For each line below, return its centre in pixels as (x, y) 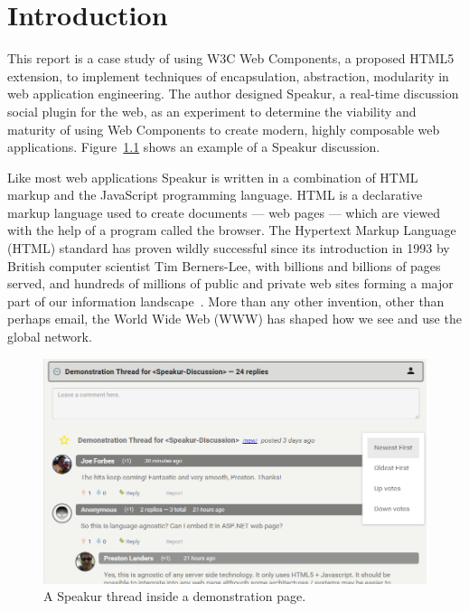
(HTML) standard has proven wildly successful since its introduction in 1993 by (229, 248)
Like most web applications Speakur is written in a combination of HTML (213, 177)
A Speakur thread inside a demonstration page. (175, 596)
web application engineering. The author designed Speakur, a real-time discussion (233, 94)
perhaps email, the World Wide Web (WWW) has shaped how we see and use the (234, 319)
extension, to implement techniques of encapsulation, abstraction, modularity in (228, 75)
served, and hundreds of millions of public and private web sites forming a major (230, 283)
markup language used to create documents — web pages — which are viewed (224, 212)
